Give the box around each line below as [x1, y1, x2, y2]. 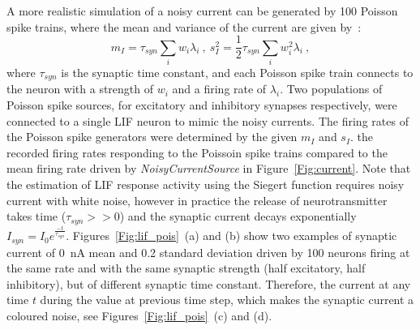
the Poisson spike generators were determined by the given [6, 128, 298, 145]
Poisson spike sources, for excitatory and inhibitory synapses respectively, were [6, 96, 397, 114]
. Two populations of [280, 80, 383, 97]
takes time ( [6, 208, 66, 225]
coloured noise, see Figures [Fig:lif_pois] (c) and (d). [6, 306, 272, 324]
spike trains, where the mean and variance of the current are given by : [6, 18, 362, 35]
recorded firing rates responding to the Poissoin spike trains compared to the [6, 144, 388, 161]
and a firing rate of [172, 80, 267, 97]
